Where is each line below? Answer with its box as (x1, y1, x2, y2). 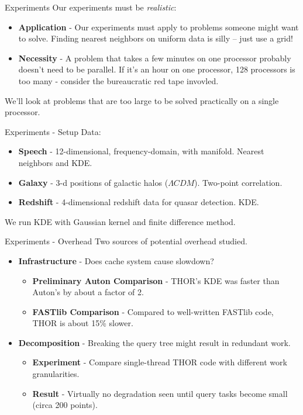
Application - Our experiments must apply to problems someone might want (18, 20, 299, 33)
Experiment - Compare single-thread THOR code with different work (32, 356, 287, 368)
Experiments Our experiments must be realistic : (5, 1, 177, 13)
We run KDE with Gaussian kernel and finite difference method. (5, 215, 236, 227)
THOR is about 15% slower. (32, 317, 133, 329)
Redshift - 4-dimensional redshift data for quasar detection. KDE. (18, 196, 259, 208)
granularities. (32, 368, 80, 380)
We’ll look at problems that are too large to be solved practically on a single (5, 94, 279, 106)
